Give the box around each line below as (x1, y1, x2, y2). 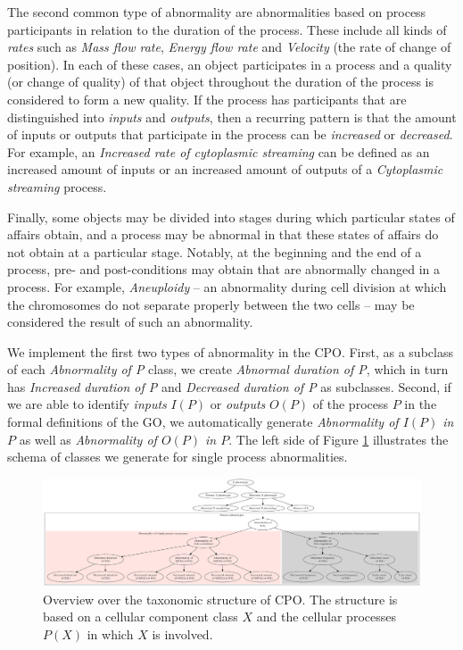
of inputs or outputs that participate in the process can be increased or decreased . (7, 125, 453, 144)
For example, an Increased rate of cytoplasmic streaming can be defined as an (7, 142, 430, 161)
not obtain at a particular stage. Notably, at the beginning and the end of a (7, 242, 422, 261)
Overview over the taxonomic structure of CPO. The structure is (43, 589, 398, 608)
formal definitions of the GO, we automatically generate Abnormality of (7, 412, 399, 431)
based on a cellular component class (43, 607, 238, 626)
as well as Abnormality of (19, 429, 157, 448)
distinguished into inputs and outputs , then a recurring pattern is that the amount (7, 107, 457, 126)
